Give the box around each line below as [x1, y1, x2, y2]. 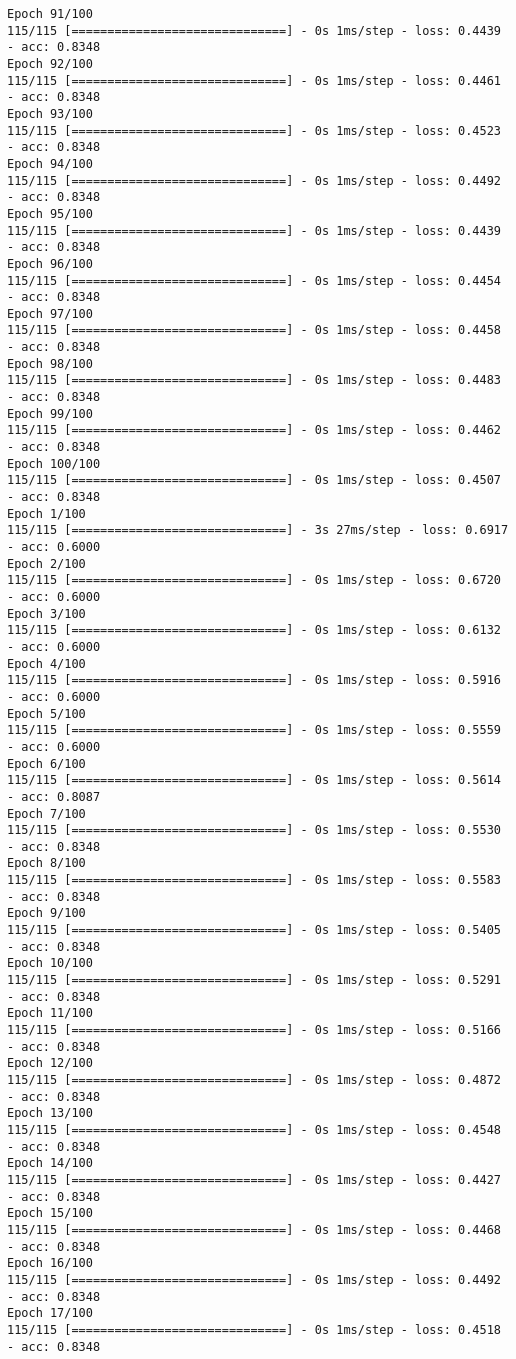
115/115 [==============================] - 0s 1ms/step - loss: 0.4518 [7, 1322, 501, 1337]
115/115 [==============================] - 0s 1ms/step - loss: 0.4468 [7, 1222, 501, 1237]
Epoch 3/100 [7, 606, 86, 621]
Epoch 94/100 [7, 156, 93, 171]
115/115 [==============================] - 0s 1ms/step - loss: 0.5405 [7, 923, 501, 938]
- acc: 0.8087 [7, 789, 101, 804]
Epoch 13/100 [7, 1106, 93, 1121]
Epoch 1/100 [7, 506, 86, 521]
